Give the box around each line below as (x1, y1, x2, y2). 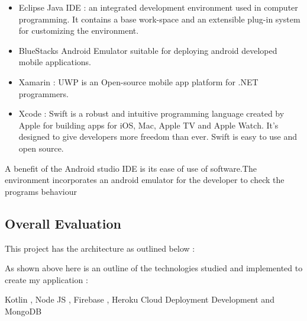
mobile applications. (18, 56, 92, 68)
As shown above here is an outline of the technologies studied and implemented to (5, 262, 303, 274)
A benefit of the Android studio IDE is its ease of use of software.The (5, 162, 257, 174)
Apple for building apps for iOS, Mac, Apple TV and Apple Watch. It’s (18, 118, 279, 131)
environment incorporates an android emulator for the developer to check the (5, 174, 285, 186)
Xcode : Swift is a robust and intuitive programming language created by (18, 107, 285, 120)
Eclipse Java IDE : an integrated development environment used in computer (18, 1, 298, 13)
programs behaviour (5, 185, 77, 197)
